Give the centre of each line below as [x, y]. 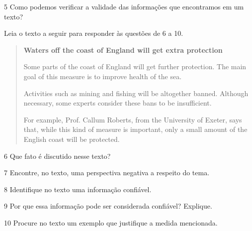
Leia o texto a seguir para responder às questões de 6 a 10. [94, 33]
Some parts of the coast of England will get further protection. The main [135, 66]
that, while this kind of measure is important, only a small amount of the [135, 129]
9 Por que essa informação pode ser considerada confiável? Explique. [108, 206]
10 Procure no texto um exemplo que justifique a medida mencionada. [111, 222]
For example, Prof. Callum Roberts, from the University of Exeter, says [133, 119]
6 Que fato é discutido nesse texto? [57, 156]
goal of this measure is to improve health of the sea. [103, 76]
